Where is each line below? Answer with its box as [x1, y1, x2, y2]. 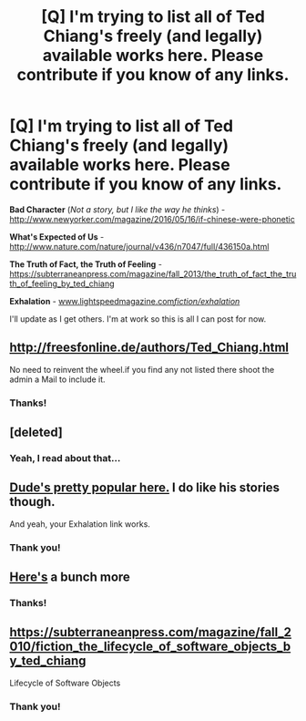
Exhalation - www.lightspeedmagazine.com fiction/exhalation [9, 295, 240, 306]
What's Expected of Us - [9, 231, 105, 242]
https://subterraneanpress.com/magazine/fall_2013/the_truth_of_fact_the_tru [9, 268, 297, 279]
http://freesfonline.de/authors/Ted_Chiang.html [9, 340, 290, 355]
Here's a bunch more [9, 570, 130, 585]
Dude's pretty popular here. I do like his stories [9, 480, 280, 496]
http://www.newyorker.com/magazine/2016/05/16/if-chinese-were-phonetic [9, 213, 296, 224]
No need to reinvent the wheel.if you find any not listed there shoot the [9, 364, 275, 375]
